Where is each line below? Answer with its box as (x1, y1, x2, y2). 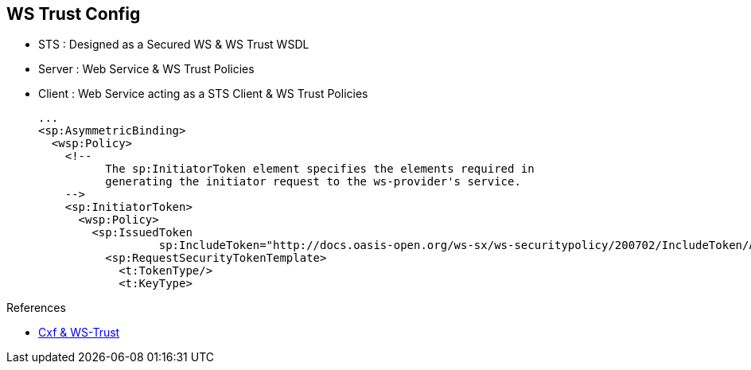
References (6, 301, 66, 315)
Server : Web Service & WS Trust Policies (38, 62, 255, 76)
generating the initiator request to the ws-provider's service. (105, 175, 521, 189)
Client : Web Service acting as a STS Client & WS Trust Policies (38, 87, 368, 101)
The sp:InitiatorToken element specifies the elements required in (105, 162, 535, 176)
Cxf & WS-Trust (38, 325, 120, 340)
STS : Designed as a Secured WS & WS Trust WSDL (38, 37, 309, 52)
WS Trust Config (6, 4, 141, 24)
